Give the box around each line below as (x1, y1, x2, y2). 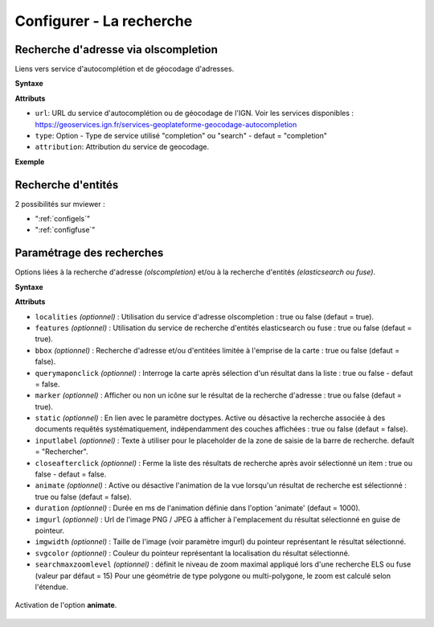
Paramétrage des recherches (14, 246, 164, 260)
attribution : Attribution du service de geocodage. (35, 142, 210, 152)
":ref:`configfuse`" (35, 225, 96, 235)
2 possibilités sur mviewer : (14, 199, 105, 208)
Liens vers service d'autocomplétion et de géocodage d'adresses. (14, 64, 235, 74)
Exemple (14, 157, 45, 167)
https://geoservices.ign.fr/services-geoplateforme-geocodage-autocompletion (35, 119, 297, 129)
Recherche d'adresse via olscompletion (14, 43, 219, 56)
